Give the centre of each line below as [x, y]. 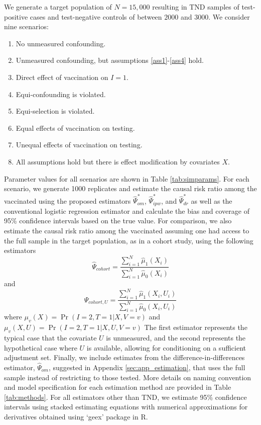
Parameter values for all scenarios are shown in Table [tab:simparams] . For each [127, 178]
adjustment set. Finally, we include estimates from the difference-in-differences [124, 357]
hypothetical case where [41, 347]
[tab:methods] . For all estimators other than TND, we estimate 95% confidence [125, 397]
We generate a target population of [58, 7]
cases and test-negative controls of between [96, 16]
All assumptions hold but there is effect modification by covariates [118, 161]
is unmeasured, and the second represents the [176, 337]
